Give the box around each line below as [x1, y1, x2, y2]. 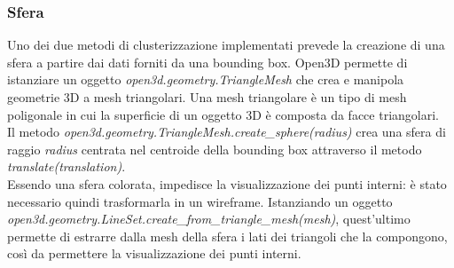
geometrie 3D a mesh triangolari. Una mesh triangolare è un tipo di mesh [7, 88, 407, 106]
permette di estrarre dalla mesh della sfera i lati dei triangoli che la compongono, [7, 226, 448, 245]
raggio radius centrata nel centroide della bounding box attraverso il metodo [7, 139, 422, 158]
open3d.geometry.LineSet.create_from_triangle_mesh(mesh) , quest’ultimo [7, 209, 411, 228]
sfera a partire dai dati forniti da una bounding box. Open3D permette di [7, 52, 408, 71]
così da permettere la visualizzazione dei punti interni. [7, 244, 301, 263]
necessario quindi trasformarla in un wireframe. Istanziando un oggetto [7, 192, 393, 210]
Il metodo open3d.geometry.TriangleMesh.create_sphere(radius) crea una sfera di [7, 122, 446, 141]
